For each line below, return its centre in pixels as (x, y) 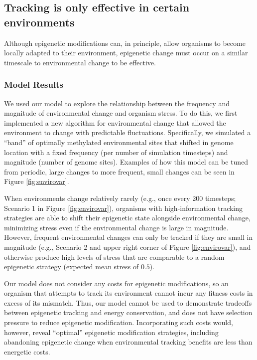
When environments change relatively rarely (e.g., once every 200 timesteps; (120, 198)
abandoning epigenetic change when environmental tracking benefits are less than (128, 342)
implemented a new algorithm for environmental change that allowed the (115, 122)
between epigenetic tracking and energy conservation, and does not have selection (128, 312)
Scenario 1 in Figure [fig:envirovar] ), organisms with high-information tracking (124, 208)
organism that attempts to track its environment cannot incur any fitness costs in (128, 293)
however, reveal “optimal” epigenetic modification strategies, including (111, 332)
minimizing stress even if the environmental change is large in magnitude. (116, 227)
